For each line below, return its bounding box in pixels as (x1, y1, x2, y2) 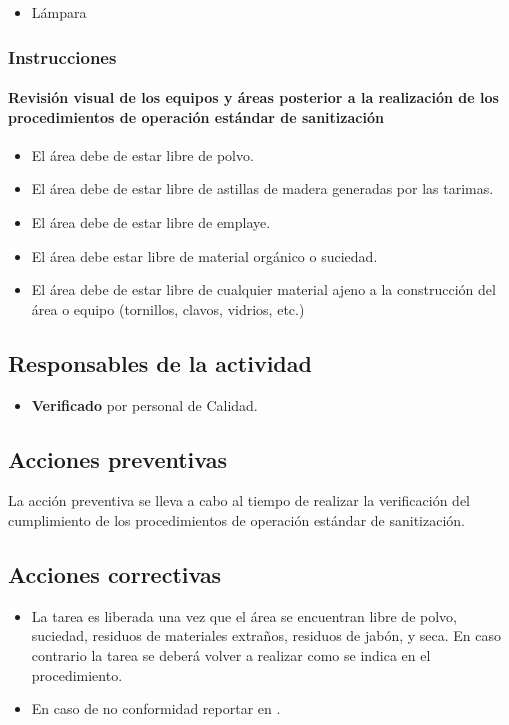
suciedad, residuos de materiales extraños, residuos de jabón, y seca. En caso (31, 625, 502, 646)
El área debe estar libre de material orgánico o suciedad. (31, 245, 378, 266)
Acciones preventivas (8, 443, 227, 474)
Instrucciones (8, 44, 117, 69)
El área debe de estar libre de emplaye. (31, 212, 271, 233)
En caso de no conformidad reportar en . (31, 698, 281, 719)
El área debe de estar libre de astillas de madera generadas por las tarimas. (31, 178, 494, 199)
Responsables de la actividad (8, 347, 312, 378)
